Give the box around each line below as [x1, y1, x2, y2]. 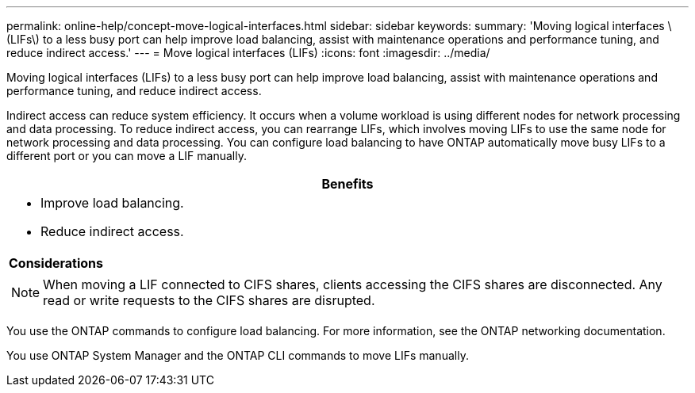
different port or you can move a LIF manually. [6, 149, 247, 162]
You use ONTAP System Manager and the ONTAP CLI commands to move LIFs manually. [6, 349, 469, 362]
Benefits [321, 176, 374, 192]
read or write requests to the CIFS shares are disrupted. [43, 292, 375, 308]
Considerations [9, 255, 104, 271]
